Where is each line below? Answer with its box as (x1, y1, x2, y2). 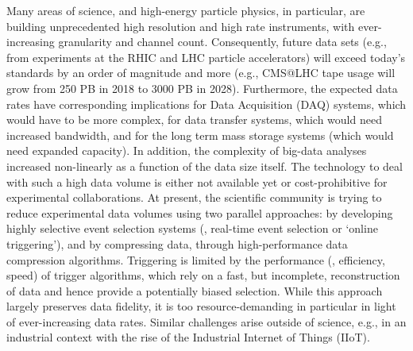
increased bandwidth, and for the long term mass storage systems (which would (6, 126, 394, 143)
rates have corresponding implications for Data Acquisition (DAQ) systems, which (6, 95, 407, 112)
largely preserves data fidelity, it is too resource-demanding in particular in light (6, 298, 396, 314)
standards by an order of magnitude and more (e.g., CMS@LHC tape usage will (6, 64, 396, 81)
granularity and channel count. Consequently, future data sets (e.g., (58, 33, 387, 50)
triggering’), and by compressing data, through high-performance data (6, 235, 348, 252)
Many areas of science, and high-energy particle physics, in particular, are (6, 2, 365, 18)
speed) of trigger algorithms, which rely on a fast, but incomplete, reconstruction (6, 267, 400, 283)
